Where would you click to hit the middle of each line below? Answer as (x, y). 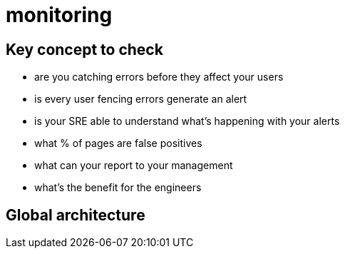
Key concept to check (84, 49)
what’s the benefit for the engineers (118, 188)
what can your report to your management (134, 166)
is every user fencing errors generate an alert (141, 99)
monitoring (59, 15)
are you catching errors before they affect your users (159, 77)
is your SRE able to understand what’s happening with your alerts (187, 121)
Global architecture (76, 215)
